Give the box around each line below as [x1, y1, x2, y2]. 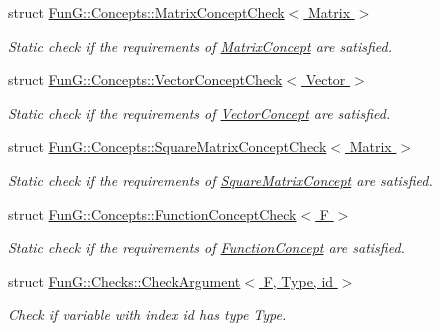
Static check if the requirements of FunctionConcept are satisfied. [8, 237, 405, 258]
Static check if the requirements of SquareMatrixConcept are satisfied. [8, 169, 433, 190]
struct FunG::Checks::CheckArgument [8, 270, 241, 291]
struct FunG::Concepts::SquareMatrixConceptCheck [8, 136, 327, 157]
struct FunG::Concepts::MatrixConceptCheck [8, 2, 285, 22]
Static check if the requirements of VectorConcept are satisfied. [8, 102, 391, 123]
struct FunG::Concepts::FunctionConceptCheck [8, 203, 297, 224]
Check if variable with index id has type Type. [8, 304, 287, 325]
